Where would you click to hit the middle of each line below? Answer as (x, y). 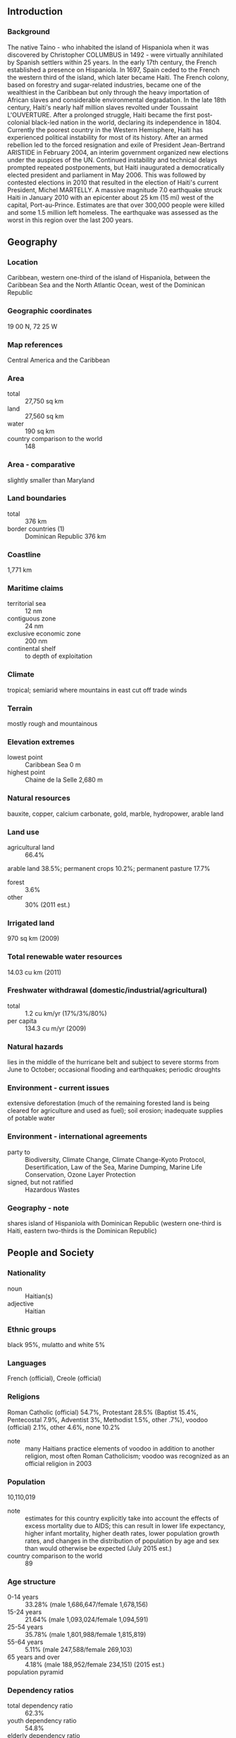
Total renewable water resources (65, 957)
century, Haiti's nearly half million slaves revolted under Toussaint (103, 107)
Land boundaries (37, 498)
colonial (19, 122)
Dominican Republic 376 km (66, 536)
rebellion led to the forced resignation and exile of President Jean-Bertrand (116, 145)
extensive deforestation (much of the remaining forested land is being (108, 1103)
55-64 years (25, 1642)
